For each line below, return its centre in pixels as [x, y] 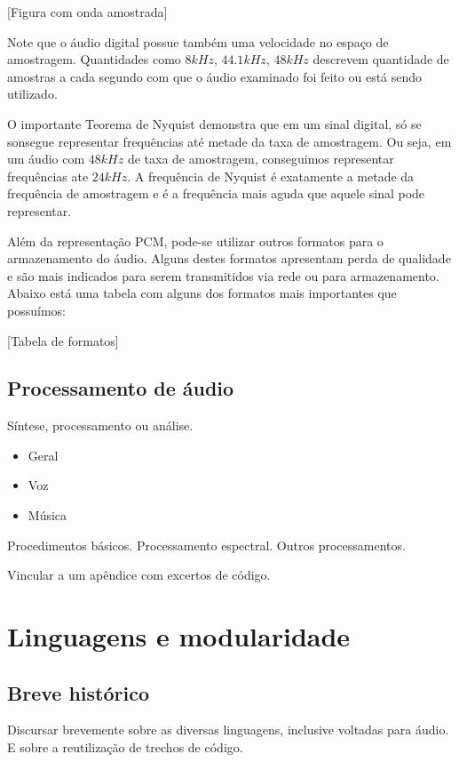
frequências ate [48, 176]
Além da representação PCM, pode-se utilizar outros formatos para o [195, 241]
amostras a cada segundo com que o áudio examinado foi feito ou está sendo [215, 76]
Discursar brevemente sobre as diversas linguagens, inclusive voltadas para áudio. [228, 730]
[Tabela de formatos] [63, 340]
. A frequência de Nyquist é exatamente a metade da [271, 176]
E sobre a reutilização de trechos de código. [125, 747]
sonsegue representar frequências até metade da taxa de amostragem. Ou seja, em [229, 141]
